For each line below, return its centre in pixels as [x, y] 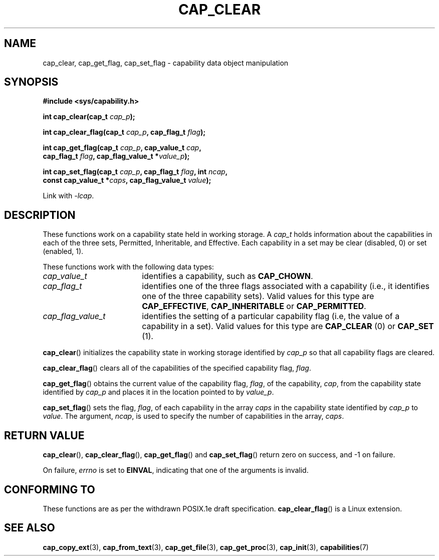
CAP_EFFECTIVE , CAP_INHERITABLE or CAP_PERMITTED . [254, 306]
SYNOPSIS [31, 82]
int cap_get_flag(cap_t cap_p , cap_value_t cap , [122, 148]
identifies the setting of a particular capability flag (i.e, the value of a [271, 316]
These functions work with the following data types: [128, 267]
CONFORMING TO [50, 489]
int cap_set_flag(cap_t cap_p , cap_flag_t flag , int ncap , [135, 172]
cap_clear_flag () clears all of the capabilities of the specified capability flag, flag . [177, 368]
